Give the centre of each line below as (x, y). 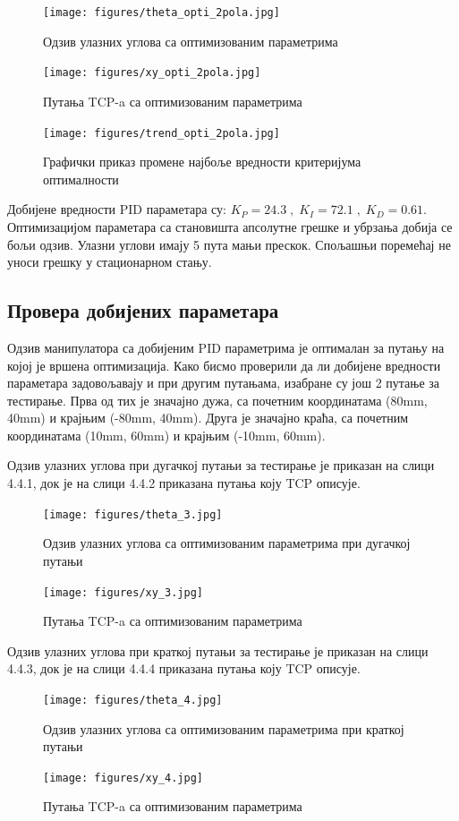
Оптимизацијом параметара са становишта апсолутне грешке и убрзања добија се (230, 226)
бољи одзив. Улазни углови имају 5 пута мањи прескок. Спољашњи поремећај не (229, 244)
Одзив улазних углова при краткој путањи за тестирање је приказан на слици (218, 650)
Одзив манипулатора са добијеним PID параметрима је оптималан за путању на (226, 347)
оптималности (81, 179)
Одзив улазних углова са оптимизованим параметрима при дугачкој (227, 543)
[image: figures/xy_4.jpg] (123, 778)
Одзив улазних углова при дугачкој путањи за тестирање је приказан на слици (221, 465)
